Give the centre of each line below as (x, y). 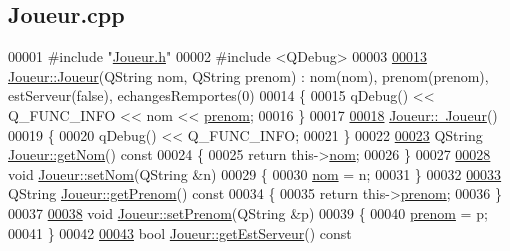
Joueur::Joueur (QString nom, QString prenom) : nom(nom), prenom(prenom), (248, 75)
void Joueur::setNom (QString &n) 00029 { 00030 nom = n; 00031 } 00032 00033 (255, 173)
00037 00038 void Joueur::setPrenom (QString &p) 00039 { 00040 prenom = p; (248, 212)
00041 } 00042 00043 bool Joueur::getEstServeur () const (180, 232)
